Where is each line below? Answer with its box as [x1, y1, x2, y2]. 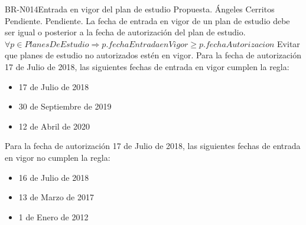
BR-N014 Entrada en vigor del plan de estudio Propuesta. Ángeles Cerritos [5, 3, 275, 15]
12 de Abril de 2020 [18, 120, 90, 132]
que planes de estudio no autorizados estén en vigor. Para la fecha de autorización [5, 49, 301, 61]
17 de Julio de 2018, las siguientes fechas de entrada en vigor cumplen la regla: [5, 60, 289, 72]
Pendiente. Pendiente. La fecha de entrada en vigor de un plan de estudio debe [5, 14, 290, 27]
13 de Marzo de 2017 [18, 191, 94, 203]
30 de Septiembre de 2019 [18, 100, 112, 113]
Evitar [277, 37, 300, 49]
